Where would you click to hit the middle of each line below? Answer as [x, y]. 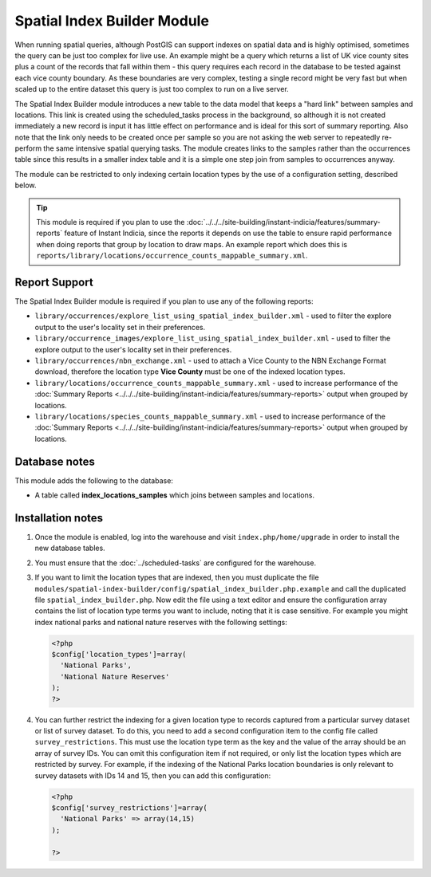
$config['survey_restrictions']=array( [129, 808]
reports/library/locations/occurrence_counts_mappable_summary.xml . [172, 256]
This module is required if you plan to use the [111, 222]
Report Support [54, 282]
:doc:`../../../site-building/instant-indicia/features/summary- [283, 222]
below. [26, 185]
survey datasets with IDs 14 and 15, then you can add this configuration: [153, 775]
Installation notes [59, 518]
